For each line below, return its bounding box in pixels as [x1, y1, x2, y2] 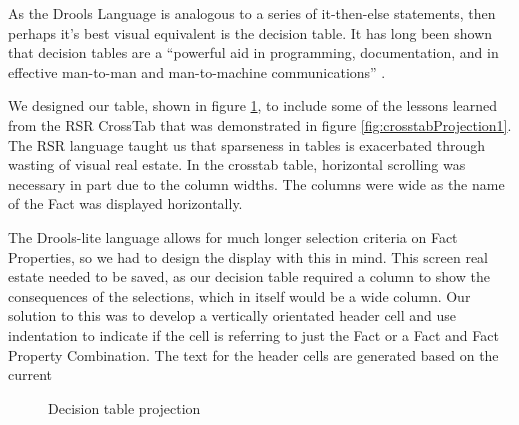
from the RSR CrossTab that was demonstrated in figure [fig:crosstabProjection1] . [8, 114, 512, 135]
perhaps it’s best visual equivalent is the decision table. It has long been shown [8, 22, 493, 43]
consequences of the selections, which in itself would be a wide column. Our [8, 285, 471, 306]
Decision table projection [48, 397, 201, 418]
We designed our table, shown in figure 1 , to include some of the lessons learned [8, 95, 498, 116]
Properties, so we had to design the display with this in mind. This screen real [8, 246, 488, 267]
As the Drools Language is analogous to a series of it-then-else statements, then [8, 3, 496, 23]
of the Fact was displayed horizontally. [8, 193, 243, 214]
